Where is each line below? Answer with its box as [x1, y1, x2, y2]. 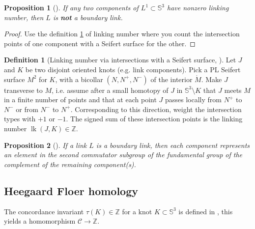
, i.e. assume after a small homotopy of [52, 85, 169, 95]
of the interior [150, 74, 193, 84]
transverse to [4, 85, 43, 95]
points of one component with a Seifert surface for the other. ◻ [4, 38, 196, 48]
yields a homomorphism [4, 216, 76, 226]
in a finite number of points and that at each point [4, 94, 157, 105]
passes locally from [165, 94, 222, 105]
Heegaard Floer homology [4, 183, 138, 198]
